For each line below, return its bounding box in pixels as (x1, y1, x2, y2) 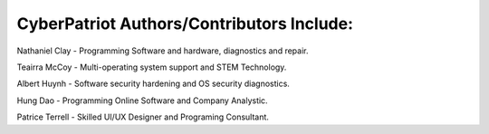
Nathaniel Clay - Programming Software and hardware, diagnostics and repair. (16, 45, 309, 56)
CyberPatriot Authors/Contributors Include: (16, 14, 353, 33)
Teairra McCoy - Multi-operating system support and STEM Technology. (16, 62, 287, 72)
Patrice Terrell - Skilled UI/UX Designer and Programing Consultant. (16, 111, 269, 122)
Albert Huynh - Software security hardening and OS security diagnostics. (16, 78, 290, 90)
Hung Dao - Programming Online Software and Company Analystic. (16, 95, 268, 106)
